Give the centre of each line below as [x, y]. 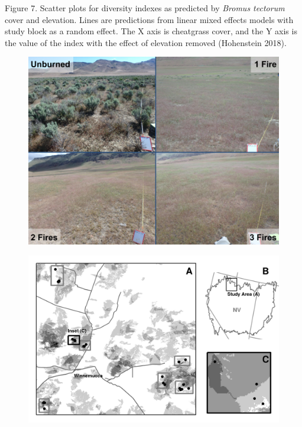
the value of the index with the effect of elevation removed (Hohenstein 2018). [146, 42]
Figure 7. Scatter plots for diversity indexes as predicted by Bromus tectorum [145, 8]
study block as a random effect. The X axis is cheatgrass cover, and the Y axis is [151, 31]
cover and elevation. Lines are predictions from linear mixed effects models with [149, 19]
